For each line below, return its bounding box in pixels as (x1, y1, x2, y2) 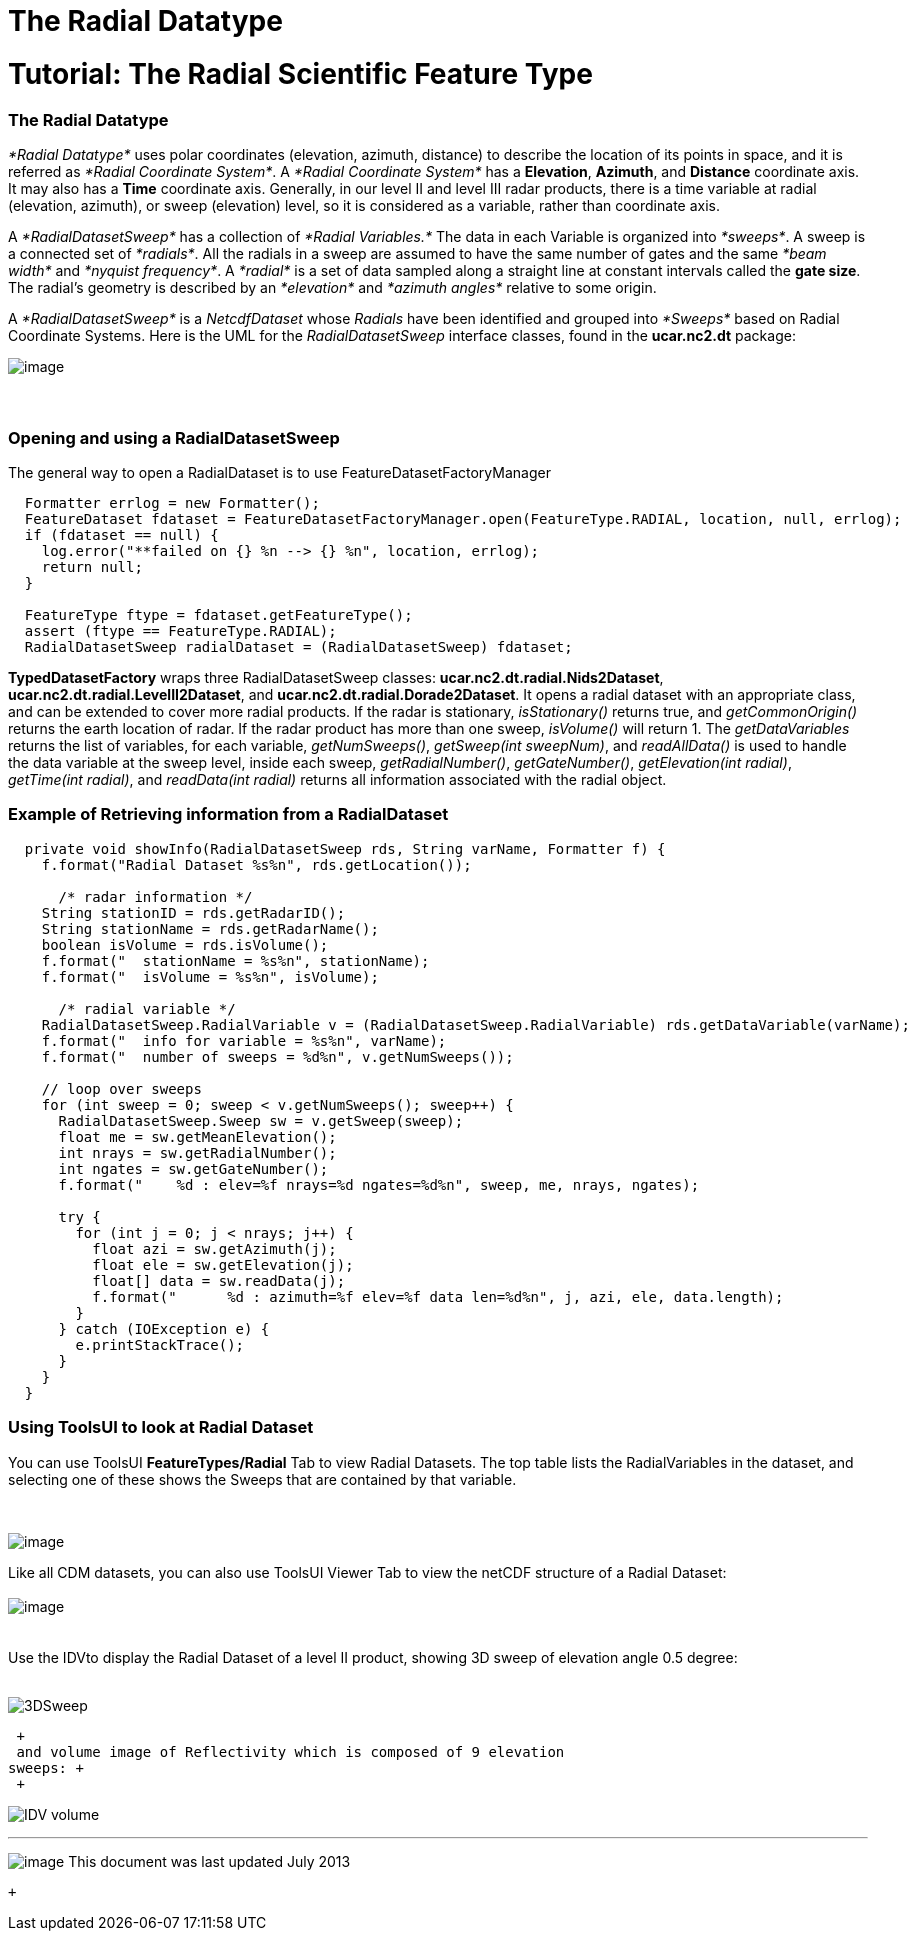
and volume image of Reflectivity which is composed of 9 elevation (16, 1743, 565, 1760)
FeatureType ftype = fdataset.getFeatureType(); (24, 607, 413, 623)
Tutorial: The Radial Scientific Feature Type (8, 56, 593, 91)
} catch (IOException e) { (58, 1320, 270, 1337)
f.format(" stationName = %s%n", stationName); (41, 952, 430, 969)
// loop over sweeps (41, 1080, 202, 1097)
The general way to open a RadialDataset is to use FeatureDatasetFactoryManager (8, 464, 551, 481)
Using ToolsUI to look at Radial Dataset (8, 1417, 314, 1438)
